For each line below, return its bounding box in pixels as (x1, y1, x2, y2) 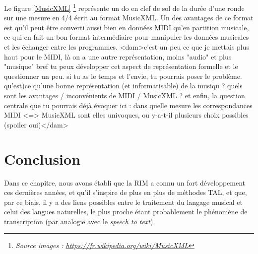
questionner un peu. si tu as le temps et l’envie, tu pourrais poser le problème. (4, 70, 242, 81)
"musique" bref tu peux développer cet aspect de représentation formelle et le (4, 61, 238, 71)
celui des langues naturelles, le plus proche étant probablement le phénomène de (4, 206, 248, 217)
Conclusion (4, 148, 81, 169)
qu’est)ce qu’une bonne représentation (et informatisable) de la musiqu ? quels (4, 80, 243, 91)
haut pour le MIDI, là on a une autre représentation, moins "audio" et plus (4, 51, 232, 62)
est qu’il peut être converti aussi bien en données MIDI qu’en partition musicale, (4, 22, 249, 32)
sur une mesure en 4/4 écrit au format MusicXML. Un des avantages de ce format (4, 12, 254, 23)
